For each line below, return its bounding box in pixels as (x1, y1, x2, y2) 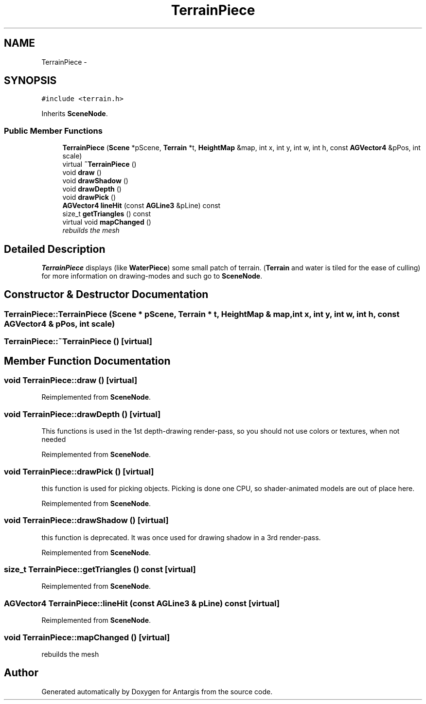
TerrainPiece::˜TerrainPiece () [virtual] (4, 336, 152, 347)
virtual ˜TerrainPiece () (62, 160, 137, 169)
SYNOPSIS (4, 74, 57, 87)
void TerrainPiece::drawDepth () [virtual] (4, 409, 161, 419)
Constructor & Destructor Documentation (4, 288, 209, 301)
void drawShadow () (62, 176, 128, 185)
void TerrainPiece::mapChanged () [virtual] (4, 632, 170, 642)
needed (41, 435, 66, 444)
